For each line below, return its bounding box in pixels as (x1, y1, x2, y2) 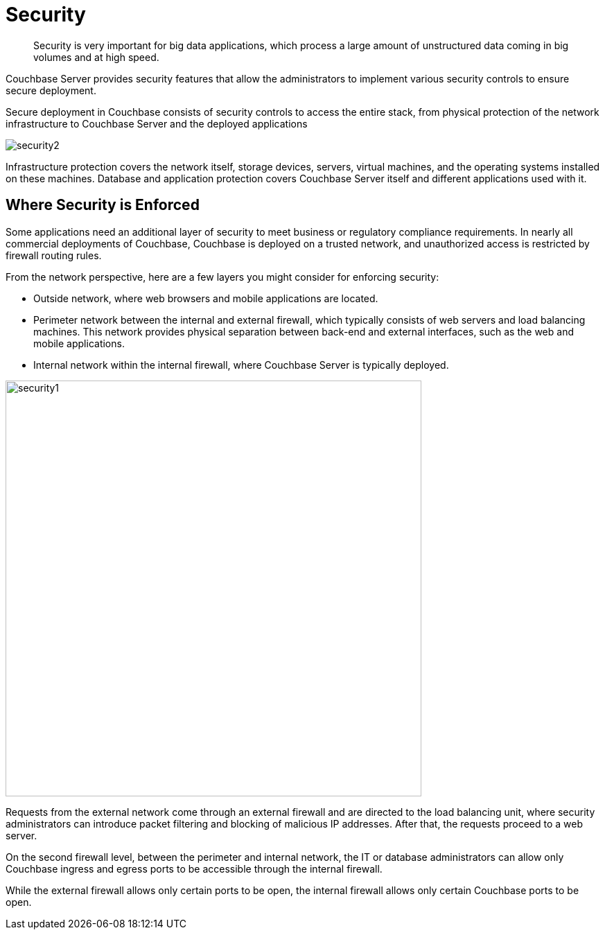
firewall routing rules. (6, 249, 102, 261)
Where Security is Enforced (6, 196, 200, 214)
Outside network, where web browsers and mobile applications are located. (33, 292, 378, 304)
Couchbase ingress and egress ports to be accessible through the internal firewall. (6, 862, 383, 875)
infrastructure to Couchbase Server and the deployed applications (6, 117, 308, 130)
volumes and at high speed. (33, 51, 159, 63)
